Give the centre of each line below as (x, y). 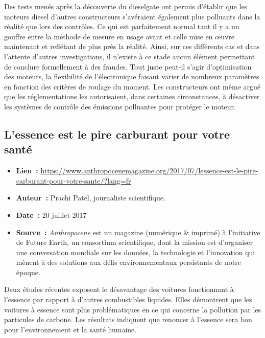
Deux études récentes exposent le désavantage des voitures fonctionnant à (119, 289)
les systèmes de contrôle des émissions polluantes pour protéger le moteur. (120, 106)
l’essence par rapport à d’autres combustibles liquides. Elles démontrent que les (128, 299)
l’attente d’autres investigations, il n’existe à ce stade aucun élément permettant (130, 56)
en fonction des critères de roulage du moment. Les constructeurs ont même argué (132, 86)
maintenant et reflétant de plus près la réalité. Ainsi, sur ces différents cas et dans (132, 46)
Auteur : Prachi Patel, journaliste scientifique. (91, 198)
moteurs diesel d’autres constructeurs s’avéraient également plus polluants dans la (132, 16)
